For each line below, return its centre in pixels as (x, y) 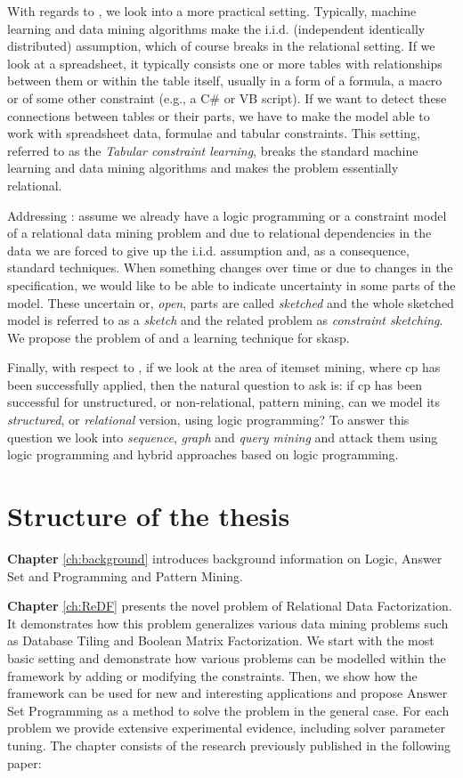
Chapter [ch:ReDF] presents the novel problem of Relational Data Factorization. (230, 606)
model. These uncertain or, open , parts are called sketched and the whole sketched (231, 302)
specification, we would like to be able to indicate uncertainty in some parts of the (231, 284)
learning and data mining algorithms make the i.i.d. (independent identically (216, 28)
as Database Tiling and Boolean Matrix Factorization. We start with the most (221, 640)
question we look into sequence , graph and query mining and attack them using (223, 437)
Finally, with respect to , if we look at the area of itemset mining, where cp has (224, 367)
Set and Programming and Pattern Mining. (126, 575)
